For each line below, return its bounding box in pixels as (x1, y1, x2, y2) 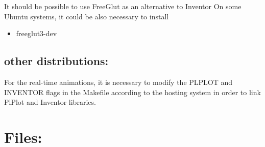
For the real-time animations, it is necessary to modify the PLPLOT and (4, 76, 233, 87)
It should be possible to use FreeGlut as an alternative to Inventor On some (4, 1, 242, 11)
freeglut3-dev (16, 28, 57, 39)
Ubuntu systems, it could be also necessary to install (4, 11, 169, 21)
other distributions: (4, 53, 109, 69)
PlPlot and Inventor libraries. (4, 97, 96, 107)
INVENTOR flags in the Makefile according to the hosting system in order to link (4, 86, 261, 97)
